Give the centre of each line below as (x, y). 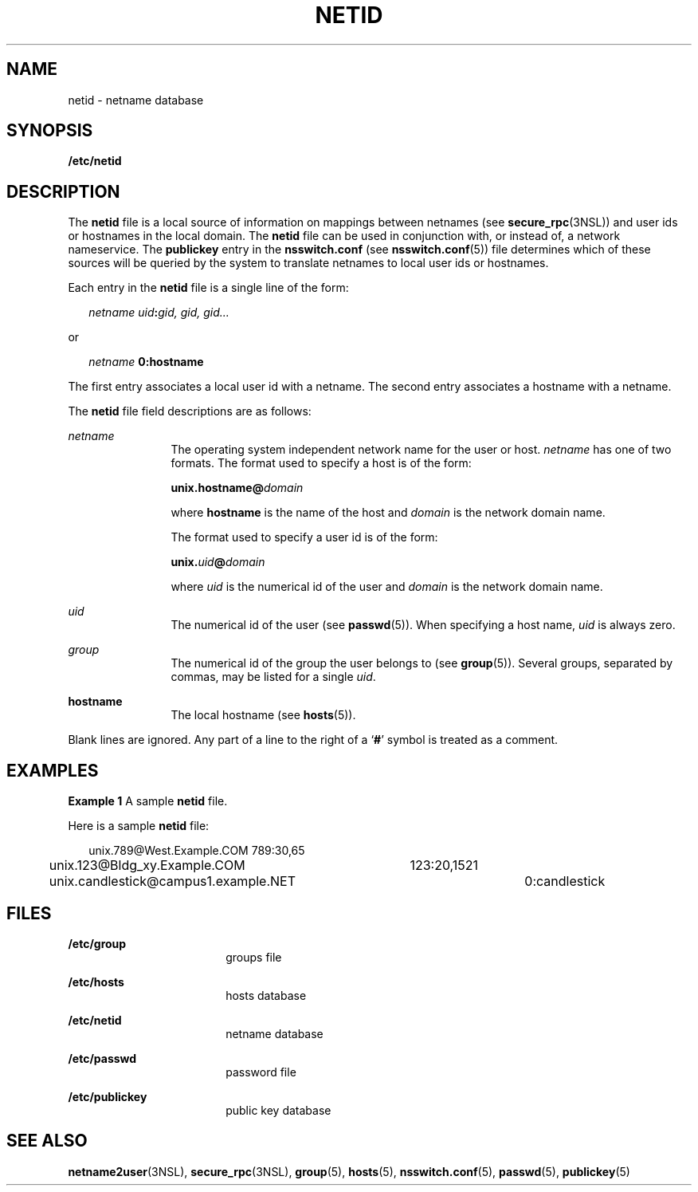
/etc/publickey (108, 1096)
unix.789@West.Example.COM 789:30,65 (197, 851)
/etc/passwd (102, 1058)
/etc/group (97, 943)
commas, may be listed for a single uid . (273, 677)
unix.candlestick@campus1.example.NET (172, 881)
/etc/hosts (96, 982)
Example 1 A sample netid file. (148, 801)
